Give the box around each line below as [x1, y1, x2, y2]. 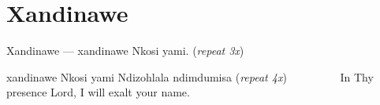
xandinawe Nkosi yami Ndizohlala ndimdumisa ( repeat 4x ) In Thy [6, 68, 374, 85]
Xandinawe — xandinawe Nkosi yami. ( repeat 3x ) [6, 42, 244, 59]
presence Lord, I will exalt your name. [6, 84, 190, 100]
